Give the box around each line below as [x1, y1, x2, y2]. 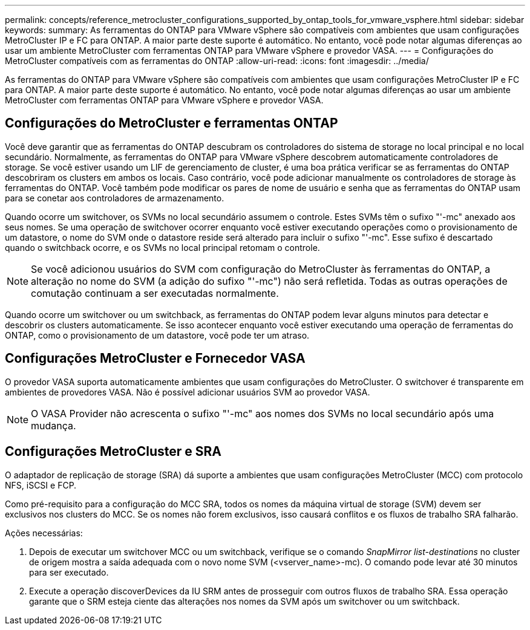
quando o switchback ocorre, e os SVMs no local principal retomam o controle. [5, 242, 320, 253]
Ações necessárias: [5, 527, 83, 538]
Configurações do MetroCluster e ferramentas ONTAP [5, 115, 338, 131]
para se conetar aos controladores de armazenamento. [5, 192, 224, 203]
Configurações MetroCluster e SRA [5, 444, 221, 460]
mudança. [31, 419, 76, 432]
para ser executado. [29, 567, 109, 577]
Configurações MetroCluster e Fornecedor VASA [5, 351, 306, 366]
